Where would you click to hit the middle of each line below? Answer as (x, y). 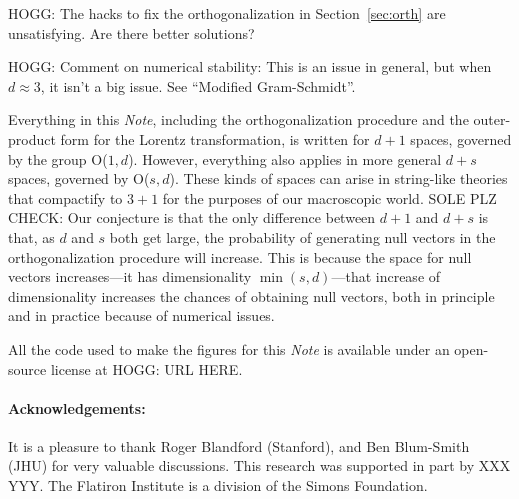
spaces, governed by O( (79, 178)
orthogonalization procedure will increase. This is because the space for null (240, 256)
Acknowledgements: (77, 407)
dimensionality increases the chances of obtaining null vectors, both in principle (251, 295)
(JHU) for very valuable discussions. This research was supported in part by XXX (259, 465)
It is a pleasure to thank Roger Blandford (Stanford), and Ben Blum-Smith (239, 445)
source (27, 368)
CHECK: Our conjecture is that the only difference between (192, 217)
